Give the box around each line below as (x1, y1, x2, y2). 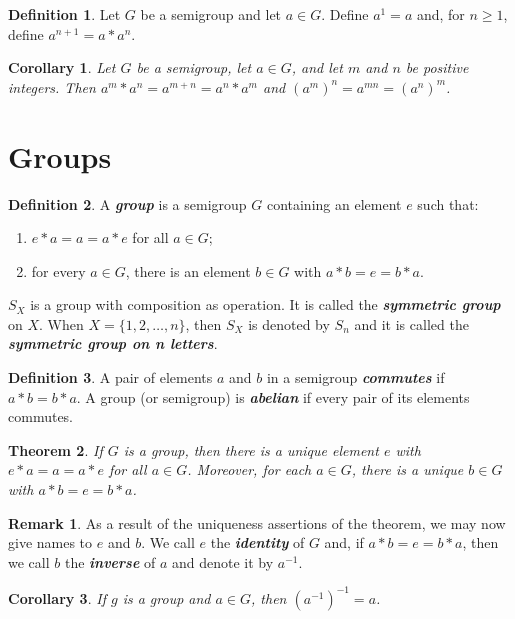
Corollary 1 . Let (8, 57, 116, 78)
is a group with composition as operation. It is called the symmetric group (30, 294, 501, 315)
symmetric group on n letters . (8, 333, 218, 354)
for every (31, 260, 86, 281)
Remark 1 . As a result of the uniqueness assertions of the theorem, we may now (8, 512, 506, 533)
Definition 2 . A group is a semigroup (8, 193, 247, 214)
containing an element (266, 193, 402, 214)
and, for (416, 4, 465, 24)
